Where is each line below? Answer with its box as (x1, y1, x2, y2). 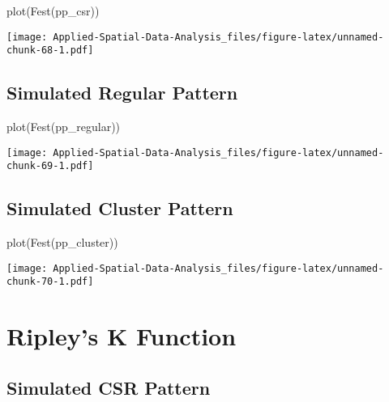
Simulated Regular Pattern (6, 80, 238, 105)
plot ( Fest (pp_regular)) (6, 118, 121, 135)
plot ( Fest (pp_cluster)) (6, 234, 118, 251)
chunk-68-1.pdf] (6, 44, 94, 57)
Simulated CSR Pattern (6, 374, 211, 400)
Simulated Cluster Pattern (6, 196, 233, 221)
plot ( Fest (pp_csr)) (6, 2, 100, 19)
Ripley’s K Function (6, 319, 237, 353)
